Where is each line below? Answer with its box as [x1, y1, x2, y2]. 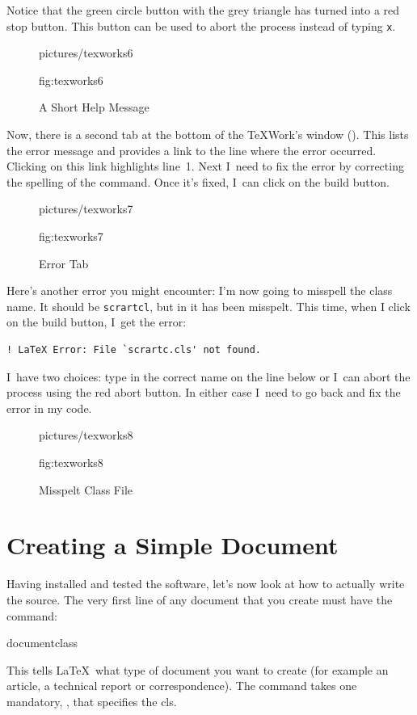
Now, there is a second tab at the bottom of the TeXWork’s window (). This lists [6, 126, 409, 143]
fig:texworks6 [39, 71, 103, 88]
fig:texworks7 [39, 228, 103, 244]
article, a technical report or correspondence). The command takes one [6, 677, 357, 694]
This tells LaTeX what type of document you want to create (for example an [6, 661, 389, 678]
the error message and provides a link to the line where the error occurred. [6, 141, 377, 158]
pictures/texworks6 [39, 44, 133, 61]
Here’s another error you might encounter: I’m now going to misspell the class [6, 282, 393, 299]
